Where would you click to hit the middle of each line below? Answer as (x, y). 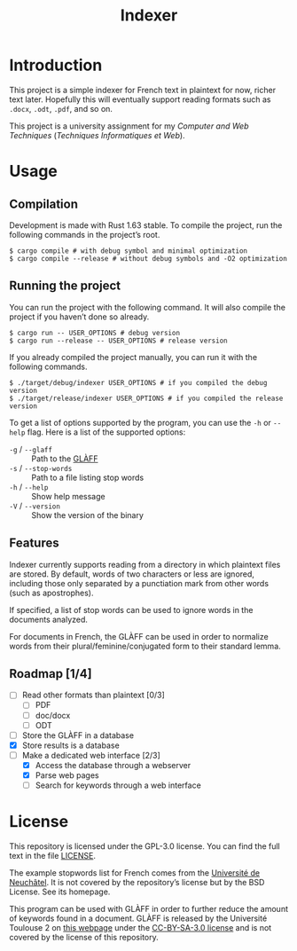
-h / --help (29, 487)
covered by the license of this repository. (84, 937)
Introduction (56, 65)
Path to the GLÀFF (65, 459)
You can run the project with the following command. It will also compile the (148, 307)
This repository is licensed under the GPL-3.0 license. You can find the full (145, 846)
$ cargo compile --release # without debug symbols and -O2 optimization (148, 258)
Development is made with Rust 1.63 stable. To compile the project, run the (146, 225)
